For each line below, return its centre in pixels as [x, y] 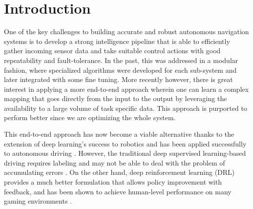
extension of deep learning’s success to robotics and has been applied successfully [125, 143]
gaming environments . [38, 201]
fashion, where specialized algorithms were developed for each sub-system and [120, 70]
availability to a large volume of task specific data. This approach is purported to [126, 108]
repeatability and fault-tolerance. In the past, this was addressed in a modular [121, 60]
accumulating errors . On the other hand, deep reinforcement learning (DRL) [119, 172]
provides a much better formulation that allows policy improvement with [113, 182]
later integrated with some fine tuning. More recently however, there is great [118, 79]
